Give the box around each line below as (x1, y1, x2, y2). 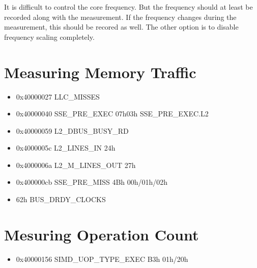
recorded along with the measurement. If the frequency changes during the (4, 11, 237, 22)
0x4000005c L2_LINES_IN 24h (16, 142, 116, 153)
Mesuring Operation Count (4, 224, 199, 245)
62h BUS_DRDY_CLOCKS (16, 194, 106, 205)
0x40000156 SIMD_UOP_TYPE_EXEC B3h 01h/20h (16, 253, 188, 264)
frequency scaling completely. (4, 31, 95, 42)
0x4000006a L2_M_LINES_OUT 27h (16, 159, 136, 170)
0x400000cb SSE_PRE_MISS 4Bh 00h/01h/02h (16, 177, 168, 187)
